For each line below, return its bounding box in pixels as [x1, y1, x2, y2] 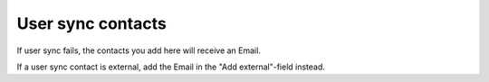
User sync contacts [16, 14, 167, 33]
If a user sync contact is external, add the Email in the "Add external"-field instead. [16, 61, 326, 72]
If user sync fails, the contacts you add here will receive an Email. [16, 45, 262, 56]
